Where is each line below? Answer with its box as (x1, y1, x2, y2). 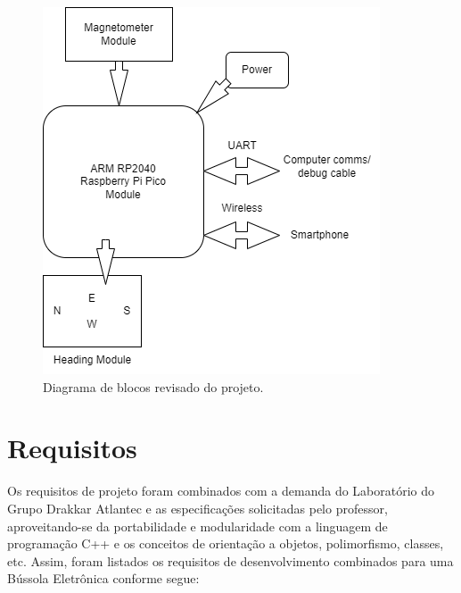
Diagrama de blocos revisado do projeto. (43, 377, 264, 396)
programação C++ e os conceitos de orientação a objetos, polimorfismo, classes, (7, 534, 444, 553)
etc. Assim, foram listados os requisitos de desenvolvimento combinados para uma (7, 551, 454, 570)
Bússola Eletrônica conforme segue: (7, 569, 200, 588)
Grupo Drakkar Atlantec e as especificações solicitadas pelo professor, (7, 498, 388, 517)
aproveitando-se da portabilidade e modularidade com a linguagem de (7, 516, 388, 535)
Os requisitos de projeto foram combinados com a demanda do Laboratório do (7, 481, 435, 500)
